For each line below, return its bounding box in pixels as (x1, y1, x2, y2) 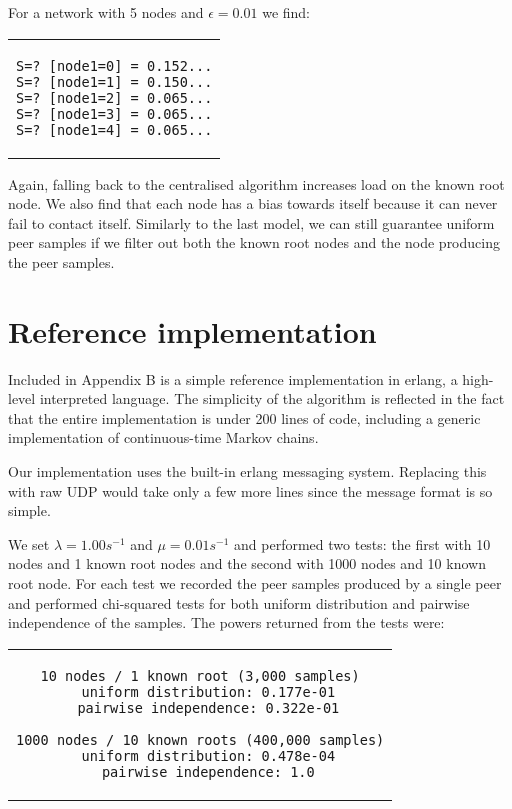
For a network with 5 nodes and (8, 2, 204, 22)
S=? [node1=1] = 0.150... (16, 73, 213, 90)
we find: (262, 2, 310, 22)
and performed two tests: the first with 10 (234, 533, 491, 554)
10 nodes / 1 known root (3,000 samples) (40, 667, 360, 684)
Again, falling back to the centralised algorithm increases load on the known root (8, 173, 505, 194)
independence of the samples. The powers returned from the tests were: (8, 612, 445, 633)
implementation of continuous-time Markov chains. (8, 427, 319, 448)
